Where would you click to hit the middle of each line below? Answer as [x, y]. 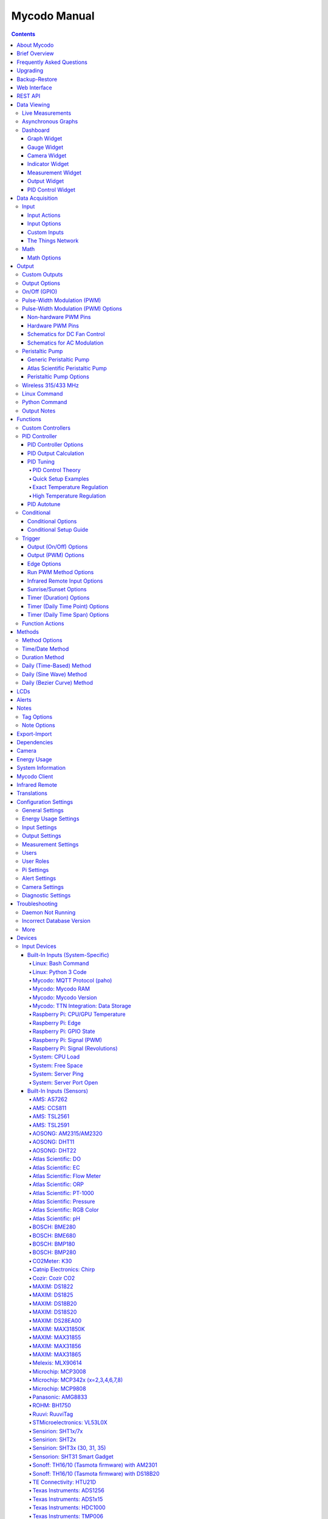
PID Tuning [41, 462]
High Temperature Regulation [69, 496]
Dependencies [35, 742]
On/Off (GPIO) [40, 292]
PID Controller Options [56, 445]
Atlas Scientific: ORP [58, 1184]
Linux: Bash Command [61, 964]
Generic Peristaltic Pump [59, 360]
